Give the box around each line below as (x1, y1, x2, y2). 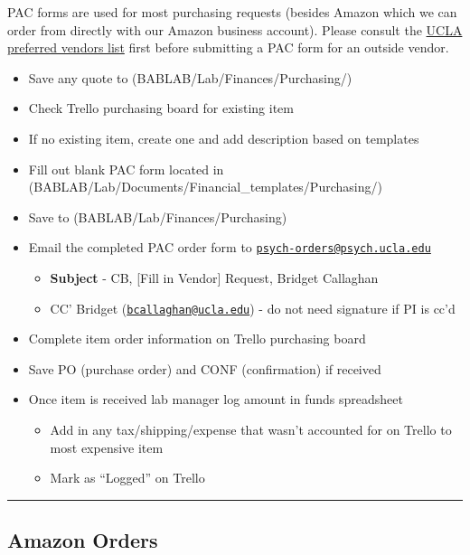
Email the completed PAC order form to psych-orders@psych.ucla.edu (28, 238, 431, 257)
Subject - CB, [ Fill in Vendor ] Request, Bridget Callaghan (50, 268, 379, 287)
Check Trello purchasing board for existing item (28, 99, 294, 118)
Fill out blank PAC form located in (28, 159, 224, 178)
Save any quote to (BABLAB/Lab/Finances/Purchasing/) (28, 68, 352, 87)
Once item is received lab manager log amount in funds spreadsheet (28, 390, 403, 409)
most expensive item (50, 437, 164, 456)
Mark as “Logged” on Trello (50, 468, 205, 487)
